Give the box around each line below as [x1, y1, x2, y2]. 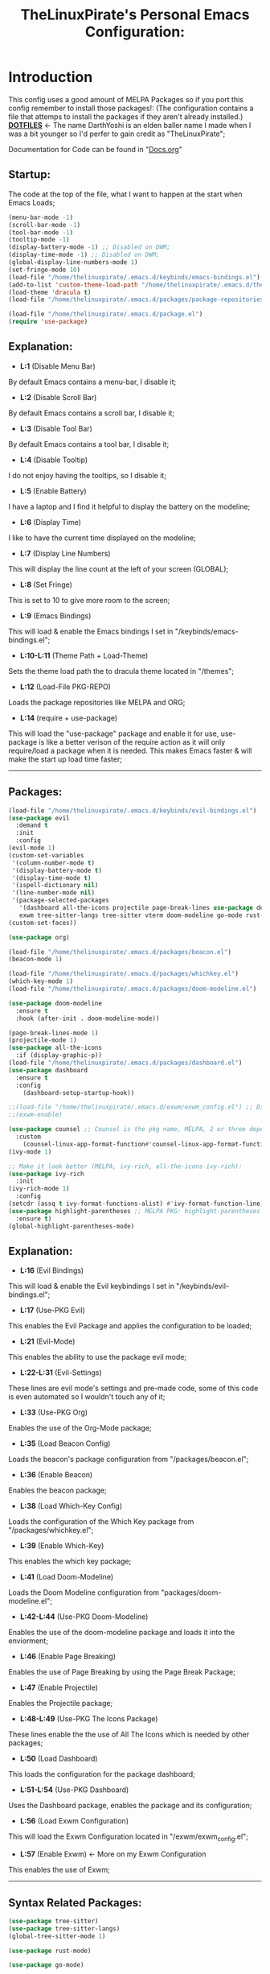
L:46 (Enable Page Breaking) [19, 1652, 117, 1662]
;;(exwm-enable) [8, 1111, 63, 1119]
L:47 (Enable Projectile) [19, 1683, 99, 1692]
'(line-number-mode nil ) [11, 889, 95, 897]
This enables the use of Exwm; [8, 1865, 111, 1875]
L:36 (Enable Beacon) [19, 1470, 93, 1480]
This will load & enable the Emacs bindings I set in [8, 626, 174, 636]
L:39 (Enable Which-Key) [19, 1541, 104, 1551]
